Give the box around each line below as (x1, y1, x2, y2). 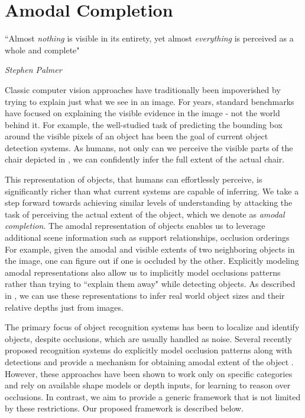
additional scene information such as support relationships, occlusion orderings (5, 231, 290, 244)
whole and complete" (5, 43, 80, 56)
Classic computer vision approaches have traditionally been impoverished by (5, 83, 281, 95)
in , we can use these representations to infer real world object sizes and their (5, 289, 285, 301)
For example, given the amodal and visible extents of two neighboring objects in (5, 242, 295, 255)
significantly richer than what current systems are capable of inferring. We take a (5, 184, 299, 197)
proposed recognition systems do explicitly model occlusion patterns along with (5, 344, 292, 356)
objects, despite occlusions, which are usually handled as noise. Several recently (5, 332, 292, 344)
